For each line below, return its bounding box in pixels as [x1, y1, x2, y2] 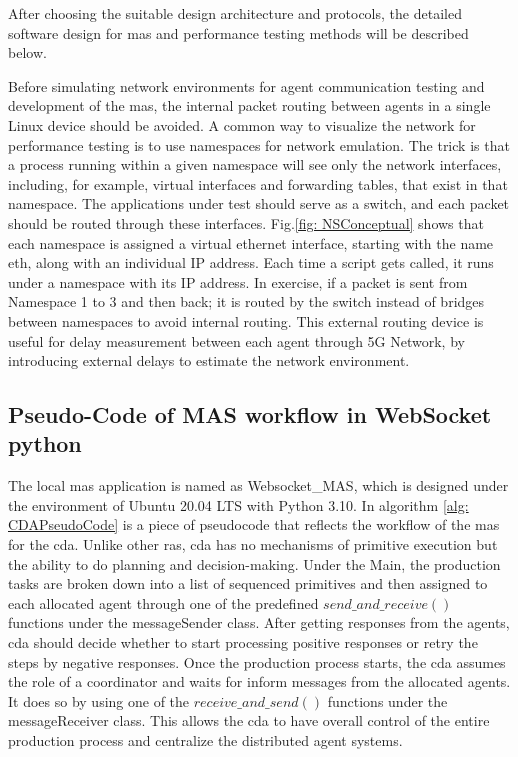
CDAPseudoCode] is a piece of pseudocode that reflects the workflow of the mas [8, 514, 500, 535]
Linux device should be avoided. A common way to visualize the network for [8, 114, 476, 135]
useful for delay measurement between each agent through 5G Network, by [8, 330, 465, 351]
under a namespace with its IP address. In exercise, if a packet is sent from [8, 271, 468, 292]
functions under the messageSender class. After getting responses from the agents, [8, 612, 510, 633]
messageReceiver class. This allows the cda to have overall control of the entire [8, 710, 490, 731]
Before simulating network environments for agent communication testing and [8, 75, 485, 96]
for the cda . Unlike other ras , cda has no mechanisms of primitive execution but [8, 534, 498, 555]
